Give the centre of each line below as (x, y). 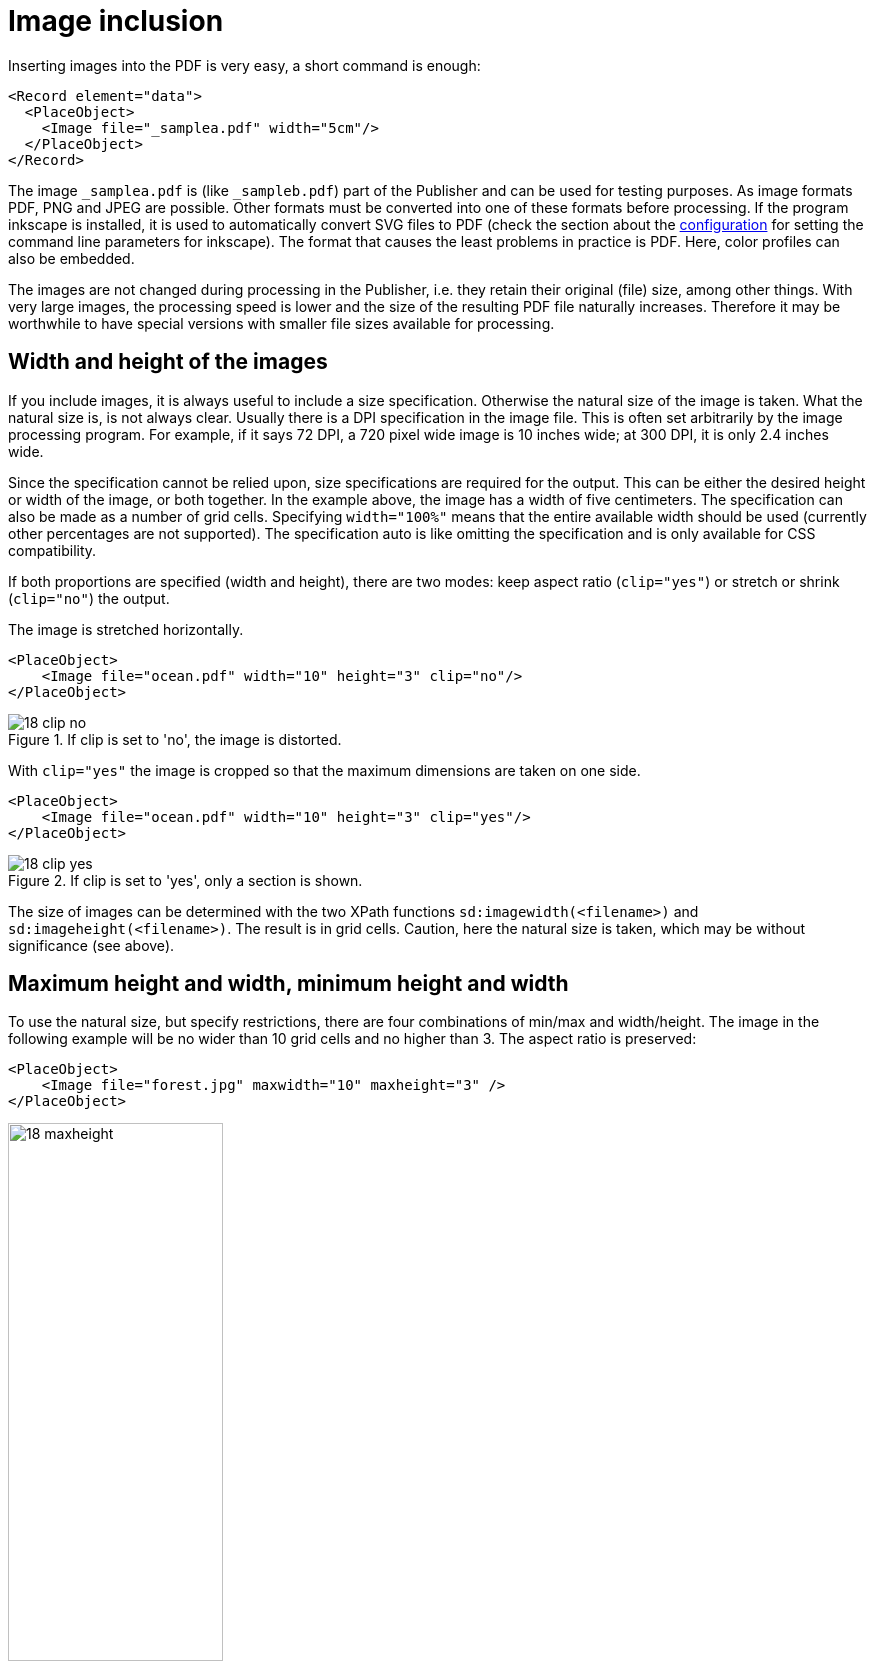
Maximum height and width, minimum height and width (288, 984)
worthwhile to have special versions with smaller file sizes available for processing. (281, 323)
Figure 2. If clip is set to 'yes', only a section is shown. (185, 880)
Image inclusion (116, 21)
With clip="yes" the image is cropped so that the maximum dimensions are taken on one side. (324, 770)
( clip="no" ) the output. (89, 598)
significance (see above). (91, 945)
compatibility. (52, 550)
